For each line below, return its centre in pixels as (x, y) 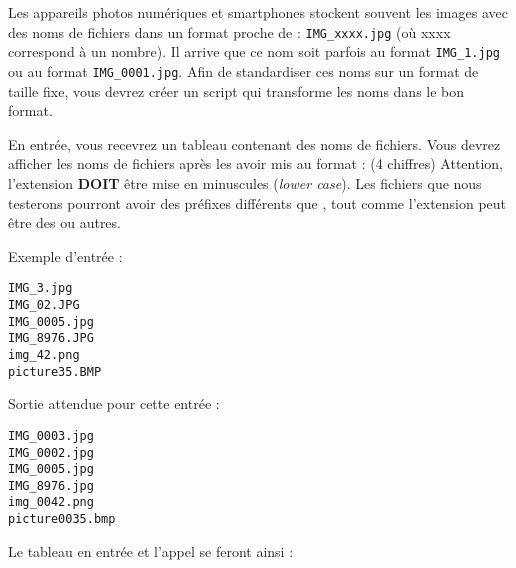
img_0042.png (51, 502)
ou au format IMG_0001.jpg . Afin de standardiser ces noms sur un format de (243, 70)
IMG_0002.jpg (51, 452)
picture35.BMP (55, 371)
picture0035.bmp (62, 519)
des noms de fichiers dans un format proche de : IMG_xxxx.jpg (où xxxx (229, 31)
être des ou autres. (64, 222)
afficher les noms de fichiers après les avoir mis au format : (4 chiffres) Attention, (255, 163)
